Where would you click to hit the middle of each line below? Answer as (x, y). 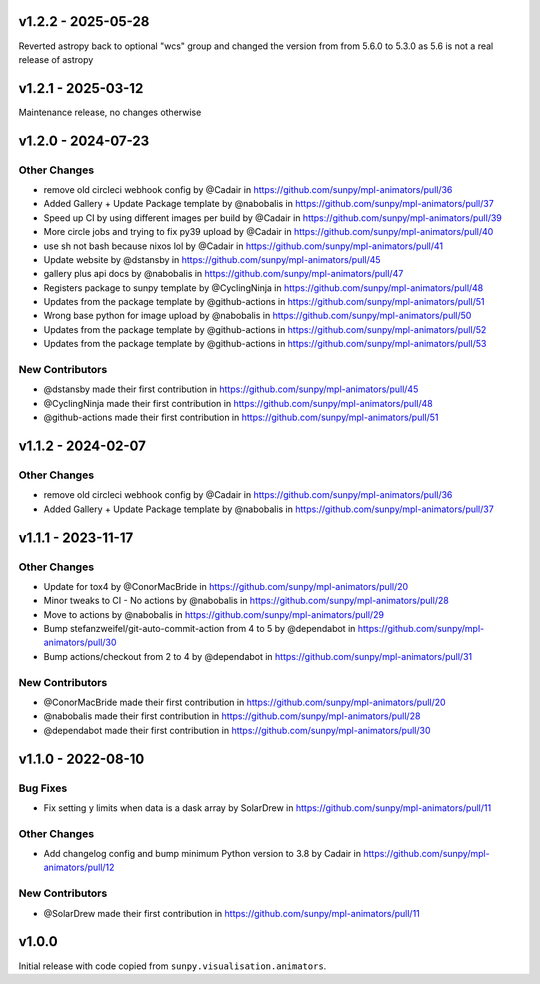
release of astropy (56, 59)
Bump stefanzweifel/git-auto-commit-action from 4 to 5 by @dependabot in (199, 629)
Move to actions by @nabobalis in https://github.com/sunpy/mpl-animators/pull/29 (214, 614)
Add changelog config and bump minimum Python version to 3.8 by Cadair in (202, 854)
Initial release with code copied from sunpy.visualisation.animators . (172, 966)
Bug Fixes (43, 788)
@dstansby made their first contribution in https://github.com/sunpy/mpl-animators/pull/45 (231, 389)
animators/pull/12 (79, 867)
